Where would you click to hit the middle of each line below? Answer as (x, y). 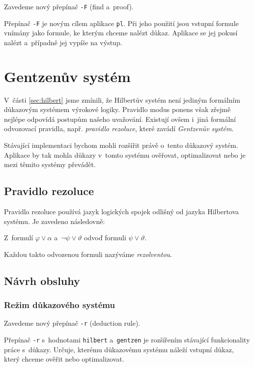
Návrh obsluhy (42, 280)
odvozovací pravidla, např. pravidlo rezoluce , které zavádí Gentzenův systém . (119, 128)
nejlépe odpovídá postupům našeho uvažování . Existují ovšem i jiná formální (120, 119)
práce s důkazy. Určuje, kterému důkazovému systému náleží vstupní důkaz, (119, 349)
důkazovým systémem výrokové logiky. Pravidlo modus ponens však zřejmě (117, 109)
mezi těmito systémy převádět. (50, 164)
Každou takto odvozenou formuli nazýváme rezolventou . (88, 254)
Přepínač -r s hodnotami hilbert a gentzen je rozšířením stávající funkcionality (127, 340)
